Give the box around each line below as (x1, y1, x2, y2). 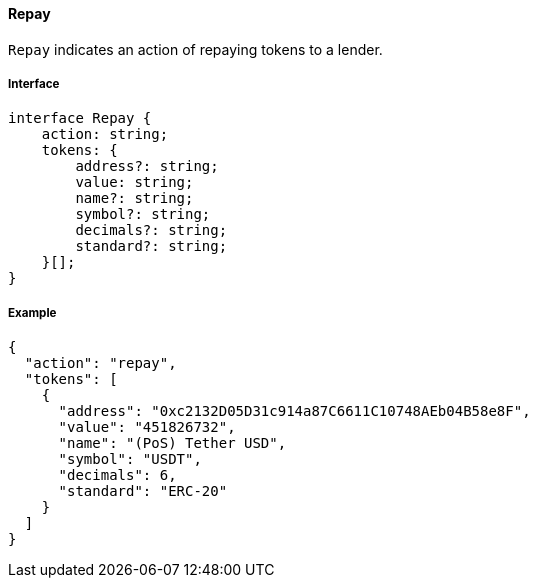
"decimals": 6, (58, 467, 177, 484)
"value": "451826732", (58, 419, 236, 436)
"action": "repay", (24, 355, 177, 372)
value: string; (75, 174, 194, 191)
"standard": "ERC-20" (58, 483, 228, 500)
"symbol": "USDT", (58, 451, 202, 468)
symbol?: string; (75, 206, 211, 223)
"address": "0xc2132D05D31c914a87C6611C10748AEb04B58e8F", (58, 403, 531, 420)
